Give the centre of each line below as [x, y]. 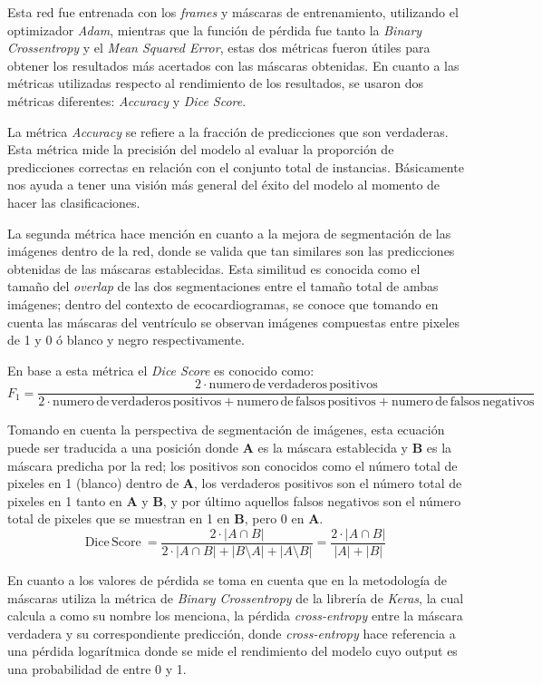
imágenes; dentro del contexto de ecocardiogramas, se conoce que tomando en [223, 303]
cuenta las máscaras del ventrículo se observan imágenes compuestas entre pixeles [233, 322]
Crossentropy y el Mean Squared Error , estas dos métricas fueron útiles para [219, 48]
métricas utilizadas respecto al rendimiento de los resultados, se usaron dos [215, 83]
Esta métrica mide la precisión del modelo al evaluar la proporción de [201, 149]
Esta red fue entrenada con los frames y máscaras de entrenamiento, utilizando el [233, 12]
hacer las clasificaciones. [74, 202]
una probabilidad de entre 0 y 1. [97, 668]
